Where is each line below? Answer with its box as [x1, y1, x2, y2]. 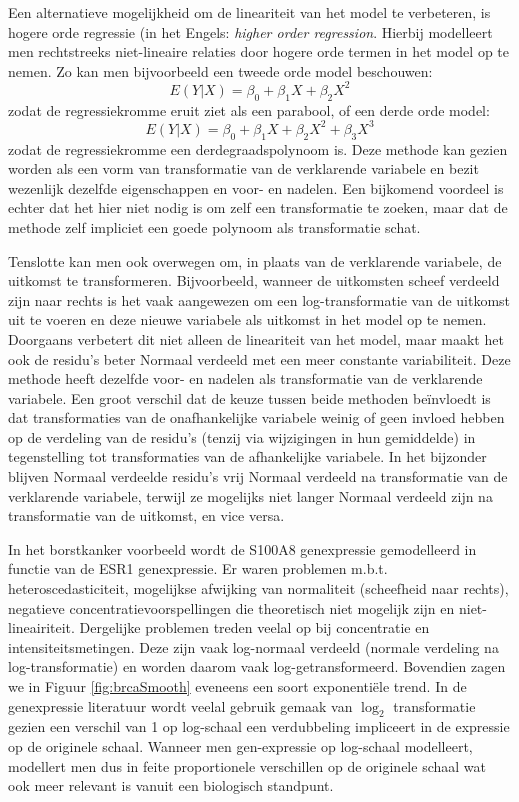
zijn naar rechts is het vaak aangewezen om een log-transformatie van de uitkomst [8, 289, 511, 310]
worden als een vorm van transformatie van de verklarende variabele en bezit [8, 158, 479, 179]
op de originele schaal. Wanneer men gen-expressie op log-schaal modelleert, [8, 735, 473, 756]
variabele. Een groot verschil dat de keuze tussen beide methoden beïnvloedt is [8, 387, 491, 408]
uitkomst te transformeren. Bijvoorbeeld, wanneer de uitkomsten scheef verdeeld [8, 270, 500, 291]
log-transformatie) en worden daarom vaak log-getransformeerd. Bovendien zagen [8, 656, 506, 677]
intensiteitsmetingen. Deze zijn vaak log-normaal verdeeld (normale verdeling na [8, 636, 499, 657]
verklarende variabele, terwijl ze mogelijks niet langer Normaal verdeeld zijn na [8, 485, 493, 506]
